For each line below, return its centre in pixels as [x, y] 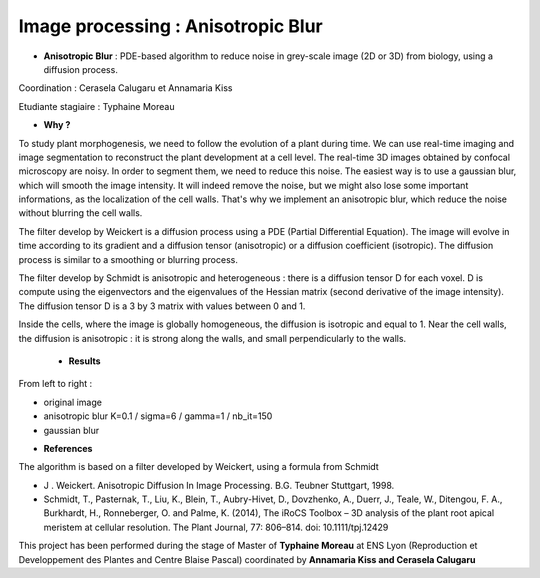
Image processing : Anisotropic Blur [171, 26]
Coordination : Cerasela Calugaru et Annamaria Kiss [125, 88]
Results [84, 361]
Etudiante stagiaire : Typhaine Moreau [96, 106]
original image [72, 402]
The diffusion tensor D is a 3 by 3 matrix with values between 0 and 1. [162, 306]
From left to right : [55, 384]
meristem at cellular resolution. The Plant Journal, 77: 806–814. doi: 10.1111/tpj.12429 [216, 527]
